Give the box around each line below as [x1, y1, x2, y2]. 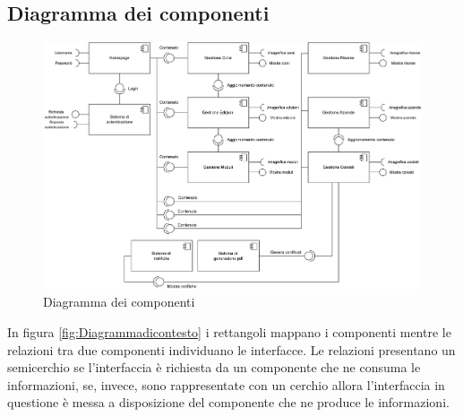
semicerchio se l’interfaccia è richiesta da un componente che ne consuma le [7, 358, 421, 377]
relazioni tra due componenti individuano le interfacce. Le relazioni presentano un [7, 340, 456, 359]
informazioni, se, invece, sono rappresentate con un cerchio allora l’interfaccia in [7, 375, 445, 394]
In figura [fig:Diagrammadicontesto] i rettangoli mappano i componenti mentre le [7, 323, 451, 341]
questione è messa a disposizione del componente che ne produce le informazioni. [7, 393, 450, 412]
